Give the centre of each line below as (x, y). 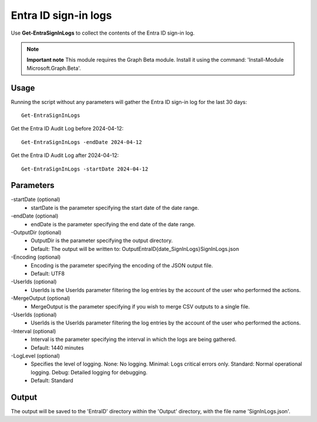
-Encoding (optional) (36, 257)
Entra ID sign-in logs (61, 15)
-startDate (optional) (36, 199)
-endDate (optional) (35, 216)
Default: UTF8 (48, 274)
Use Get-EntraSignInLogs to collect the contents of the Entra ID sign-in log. (103, 33)
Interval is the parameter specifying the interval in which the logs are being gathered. (134, 339)
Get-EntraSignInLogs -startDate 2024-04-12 (85, 169)
